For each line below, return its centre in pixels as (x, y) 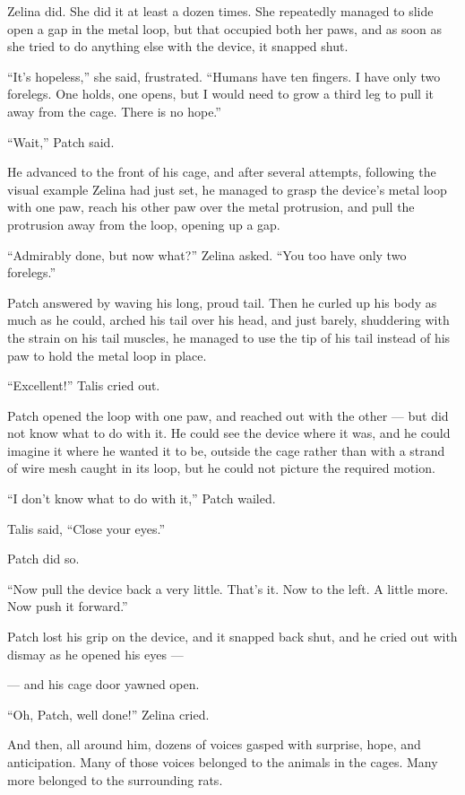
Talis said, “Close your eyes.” (86, 528)
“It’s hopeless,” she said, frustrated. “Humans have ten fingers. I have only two (224, 76)
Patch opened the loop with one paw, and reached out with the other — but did (228, 415)
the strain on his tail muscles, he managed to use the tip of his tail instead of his (229, 337)
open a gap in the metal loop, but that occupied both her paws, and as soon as (224, 28)
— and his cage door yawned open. (103, 684)
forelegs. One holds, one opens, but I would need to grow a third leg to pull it (220, 94)
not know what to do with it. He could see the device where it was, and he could (229, 433)
